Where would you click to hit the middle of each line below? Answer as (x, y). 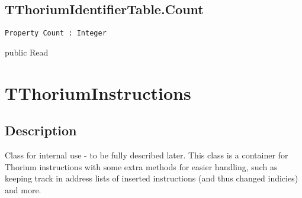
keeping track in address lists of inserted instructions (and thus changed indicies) (152, 178)
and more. (23, 189)
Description (41, 130)
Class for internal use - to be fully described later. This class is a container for (147, 155)
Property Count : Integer (56, 33)
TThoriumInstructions (98, 92)
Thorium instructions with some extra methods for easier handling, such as (141, 166)
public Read (27, 52)
